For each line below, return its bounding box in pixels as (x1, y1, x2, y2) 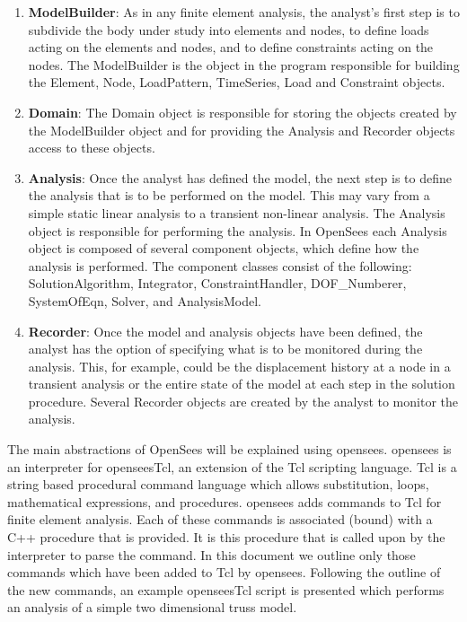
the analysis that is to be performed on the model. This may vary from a (28, 186, 430, 205)
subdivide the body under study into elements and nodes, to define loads (28, 20, 429, 39)
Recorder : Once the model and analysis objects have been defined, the (28, 321, 423, 340)
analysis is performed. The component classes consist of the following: (28, 256, 412, 275)
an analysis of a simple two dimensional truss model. (7, 598, 297, 617)
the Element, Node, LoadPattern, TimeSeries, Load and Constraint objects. (28, 73, 445, 92)
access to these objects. (28, 138, 155, 157)
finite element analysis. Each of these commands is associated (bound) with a (7, 510, 433, 529)
